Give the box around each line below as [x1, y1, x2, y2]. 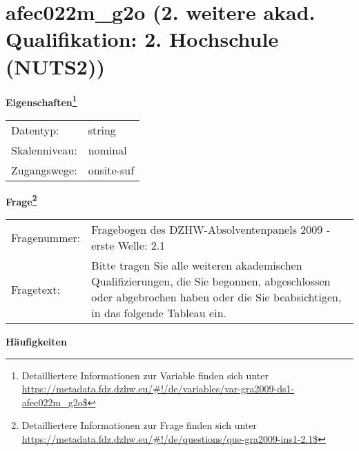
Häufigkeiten [6, 334, 67, 348]
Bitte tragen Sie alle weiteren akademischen [91, 257, 302, 273]
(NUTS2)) [6, 52, 105, 80]
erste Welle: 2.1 [91, 237, 166, 253]
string [88, 121, 116, 138]
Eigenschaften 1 [6, 92, 77, 109]
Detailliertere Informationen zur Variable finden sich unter [21, 368, 269, 382]
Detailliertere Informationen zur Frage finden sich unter [21, 418, 258, 432]
